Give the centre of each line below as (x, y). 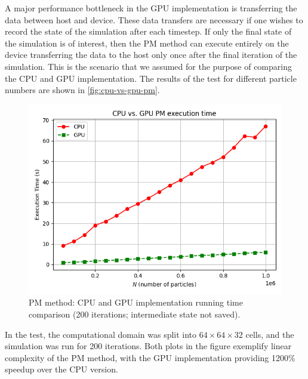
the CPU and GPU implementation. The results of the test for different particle (151, 78)
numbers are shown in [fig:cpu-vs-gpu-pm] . (82, 90)
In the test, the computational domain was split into (101, 334)
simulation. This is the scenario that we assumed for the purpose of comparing (148, 66)
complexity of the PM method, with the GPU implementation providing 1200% (150, 357)
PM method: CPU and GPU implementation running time (136, 302)
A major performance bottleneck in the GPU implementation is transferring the (151, 8)
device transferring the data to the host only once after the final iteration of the (151, 55)
